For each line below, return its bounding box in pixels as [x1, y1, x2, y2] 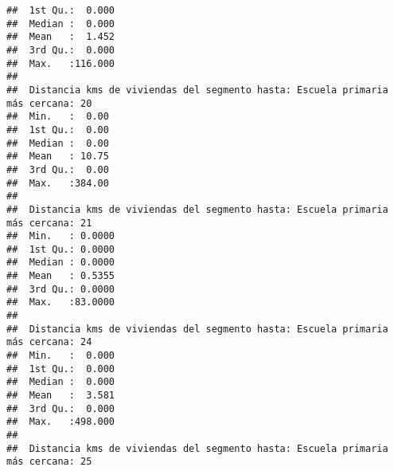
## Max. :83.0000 [6, 296, 115, 308]
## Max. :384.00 [6, 177, 109, 189]
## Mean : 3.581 [6, 390, 115, 402]
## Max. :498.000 [6, 416, 115, 428]
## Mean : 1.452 [6, 31, 115, 43]
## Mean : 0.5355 [6, 270, 115, 282]
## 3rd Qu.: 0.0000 [6, 283, 115, 295]
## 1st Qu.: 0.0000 [6, 243, 115, 255]
